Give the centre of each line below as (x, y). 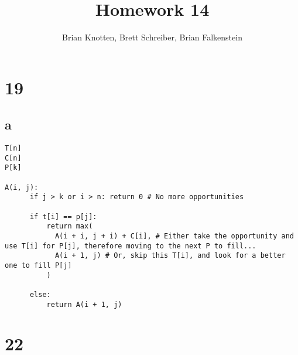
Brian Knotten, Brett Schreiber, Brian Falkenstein (152, 37)
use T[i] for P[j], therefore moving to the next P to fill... (131, 246)
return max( (70, 226)
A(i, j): (22, 187)
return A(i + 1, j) (84, 304)
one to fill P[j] (38, 265)
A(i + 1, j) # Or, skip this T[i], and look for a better (170, 256)
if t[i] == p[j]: (63, 216)
